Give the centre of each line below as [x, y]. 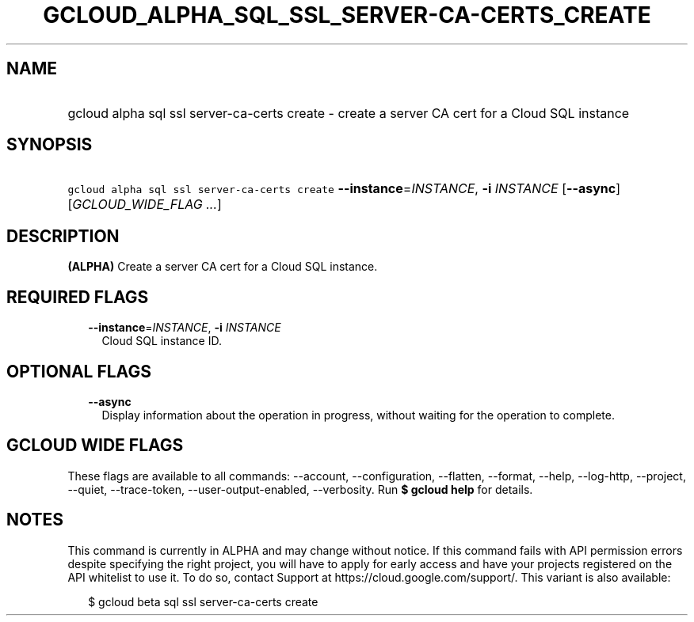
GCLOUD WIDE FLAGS [95, 446]
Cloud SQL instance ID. [162, 341]
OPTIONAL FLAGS [79, 371]
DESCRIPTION [63, 236]
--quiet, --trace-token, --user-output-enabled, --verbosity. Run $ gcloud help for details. [300, 489]
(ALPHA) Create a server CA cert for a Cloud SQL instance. [223, 267]
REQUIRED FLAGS [78, 297]
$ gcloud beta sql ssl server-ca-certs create [203, 601]
